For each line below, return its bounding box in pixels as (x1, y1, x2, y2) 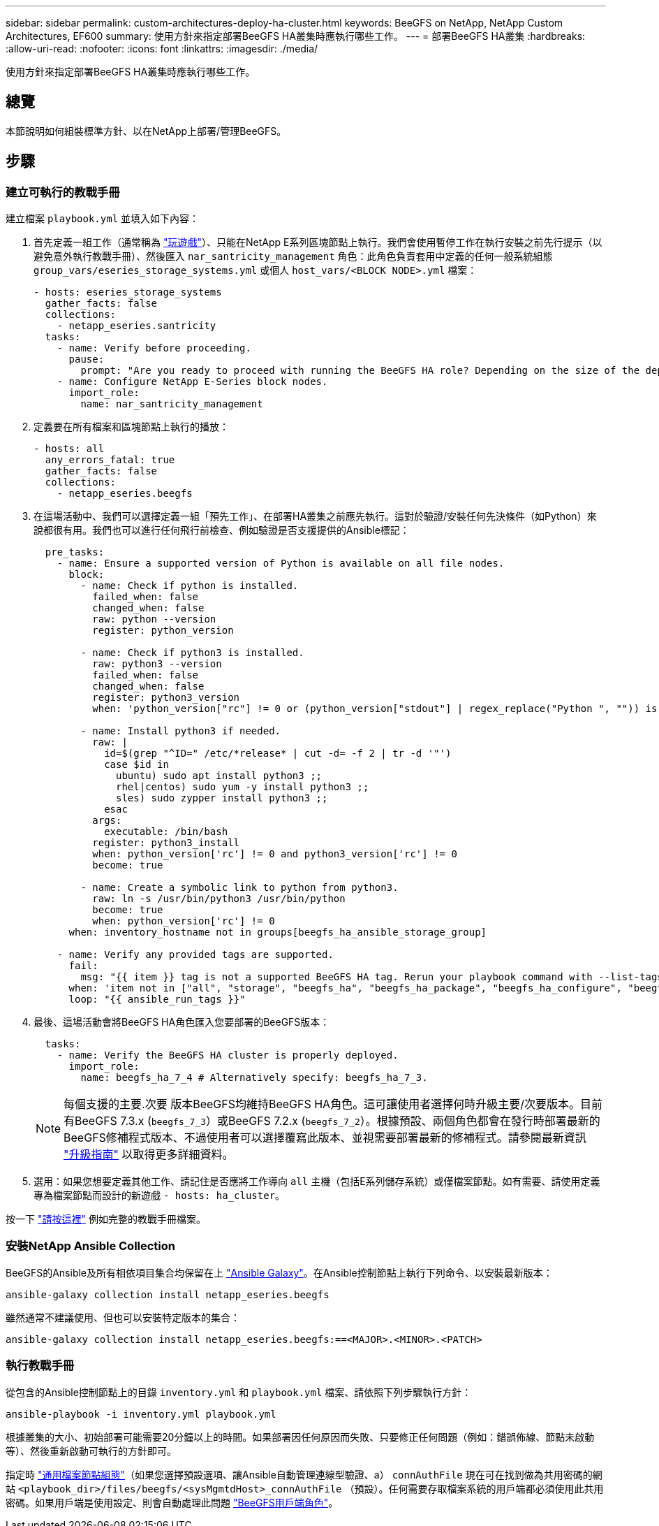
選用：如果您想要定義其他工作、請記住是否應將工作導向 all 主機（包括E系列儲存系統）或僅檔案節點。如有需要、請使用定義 (34, 1175, 600, 1188)
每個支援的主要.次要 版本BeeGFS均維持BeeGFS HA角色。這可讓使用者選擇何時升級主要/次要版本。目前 (64, 1097, 602, 1112)
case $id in (104, 759, 169, 771)
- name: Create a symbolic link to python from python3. (80, 882, 399, 894)
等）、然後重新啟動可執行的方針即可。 (6, 1444, 177, 1457)
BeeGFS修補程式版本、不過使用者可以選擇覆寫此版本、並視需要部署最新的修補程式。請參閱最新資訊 (64, 1131, 586, 1145)
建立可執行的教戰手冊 (6, 184, 120, 199)
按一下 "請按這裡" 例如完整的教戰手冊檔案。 (6, 1213, 206, 1226)
